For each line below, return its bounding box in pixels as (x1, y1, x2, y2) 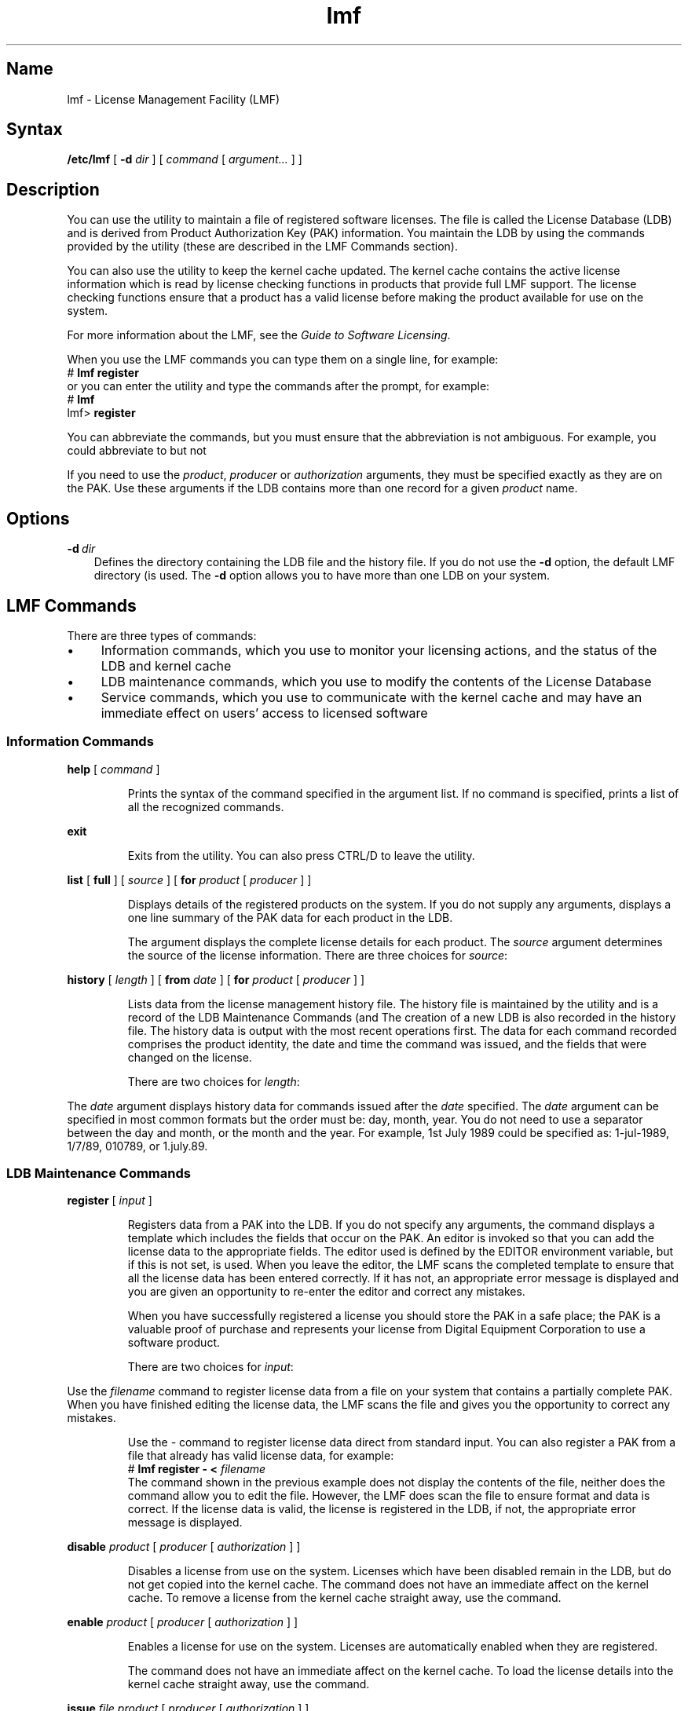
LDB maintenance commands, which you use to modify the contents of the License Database (101, 673, 652, 689)
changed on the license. (127, 1050, 252, 1064)
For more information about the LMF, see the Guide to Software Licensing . (67, 328, 451, 342)
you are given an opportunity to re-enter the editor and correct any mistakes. (127, 1285, 525, 1299)
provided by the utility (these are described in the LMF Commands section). (67, 239, 458, 254)
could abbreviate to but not (67, 444, 207, 458)
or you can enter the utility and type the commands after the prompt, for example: (67, 379, 490, 393)
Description (6, 179, 100, 199)
